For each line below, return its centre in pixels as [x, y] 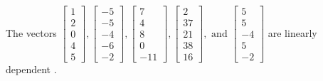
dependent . [31, 69]
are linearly [292, 32]
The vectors [31, 32]
